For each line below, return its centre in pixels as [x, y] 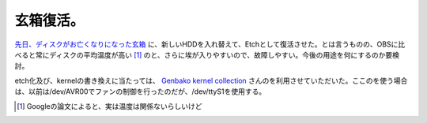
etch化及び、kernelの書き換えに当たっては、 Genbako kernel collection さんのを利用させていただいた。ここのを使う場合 [211, 80]
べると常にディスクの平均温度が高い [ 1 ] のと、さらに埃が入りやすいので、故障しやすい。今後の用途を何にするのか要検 [207, 54]
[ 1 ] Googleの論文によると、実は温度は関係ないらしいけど [110, 106]
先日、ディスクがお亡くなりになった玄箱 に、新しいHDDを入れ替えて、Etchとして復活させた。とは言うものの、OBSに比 [210, 44]
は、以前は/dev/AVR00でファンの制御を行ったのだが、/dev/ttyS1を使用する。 [140, 91]
